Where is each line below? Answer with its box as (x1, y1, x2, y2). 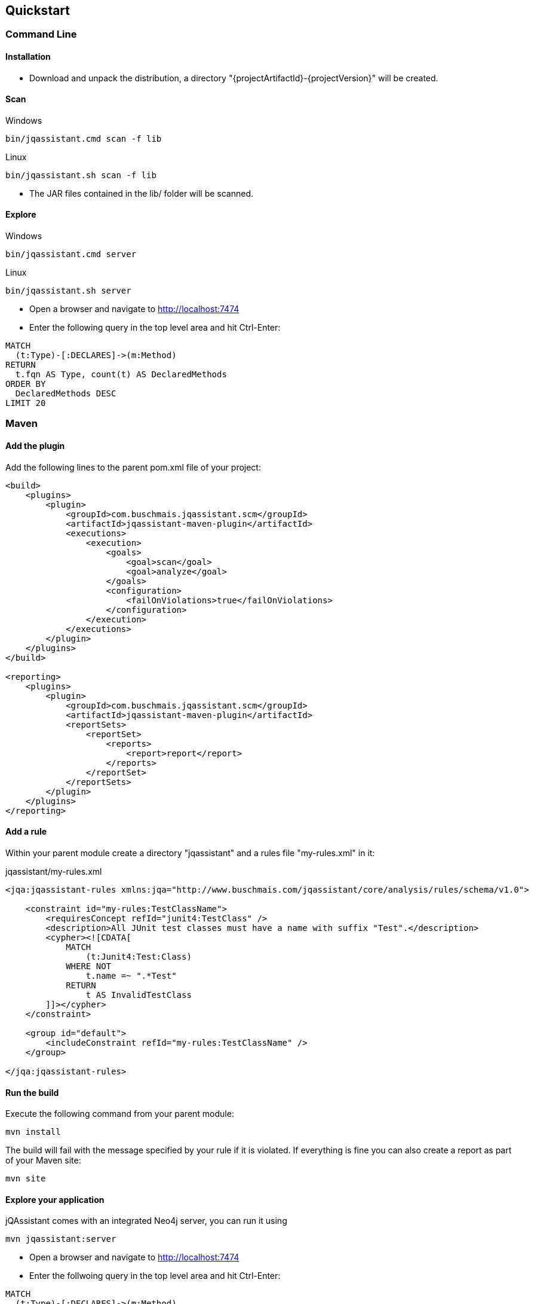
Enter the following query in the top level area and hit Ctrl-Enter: (29, 322, 281, 333)
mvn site (5, 1174, 46, 1184)
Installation (5, 51, 51, 62)
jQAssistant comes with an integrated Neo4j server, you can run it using (5, 1216, 287, 1226)
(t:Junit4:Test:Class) (85, 951, 192, 961)
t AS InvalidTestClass (85, 990, 192, 1000)
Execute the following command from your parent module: (5, 1108, 234, 1119)
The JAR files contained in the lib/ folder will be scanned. (29, 188, 254, 198)
